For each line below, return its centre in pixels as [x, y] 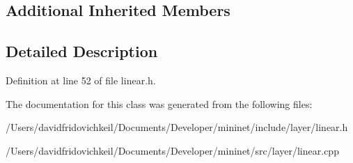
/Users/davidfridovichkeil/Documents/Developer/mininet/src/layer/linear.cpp [172, 150]
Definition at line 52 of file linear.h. [81, 80]
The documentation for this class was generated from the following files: [159, 103]
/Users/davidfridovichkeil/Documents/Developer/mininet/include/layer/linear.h [177, 127]
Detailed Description [82, 51]
